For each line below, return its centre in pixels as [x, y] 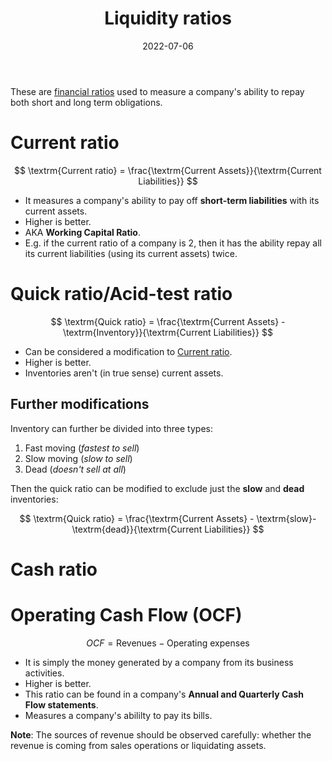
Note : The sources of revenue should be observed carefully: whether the [161, 734]
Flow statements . [61, 704]
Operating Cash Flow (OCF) [126, 615]
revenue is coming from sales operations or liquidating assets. [138, 745]
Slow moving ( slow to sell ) [78, 458]
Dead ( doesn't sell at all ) [75, 469]
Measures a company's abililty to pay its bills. [118, 715]
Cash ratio [54, 569]
